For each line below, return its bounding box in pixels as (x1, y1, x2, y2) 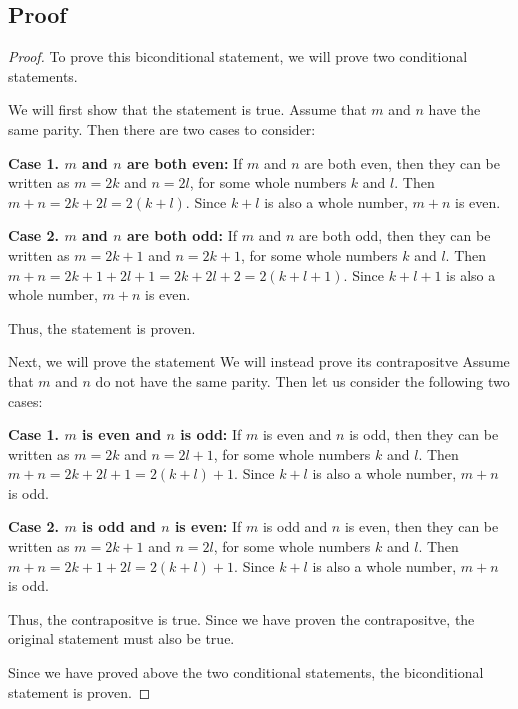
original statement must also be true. (8, 628, 235, 649)
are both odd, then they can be (298, 225, 491, 246)
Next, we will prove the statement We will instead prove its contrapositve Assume (8, 351, 510, 372)
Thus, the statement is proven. (8, 317, 196, 338)
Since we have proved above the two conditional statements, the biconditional (8, 662, 484, 683)
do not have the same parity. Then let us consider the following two (95, 370, 510, 391)
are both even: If (126, 152, 243, 173)
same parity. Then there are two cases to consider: (8, 118, 316, 139)
